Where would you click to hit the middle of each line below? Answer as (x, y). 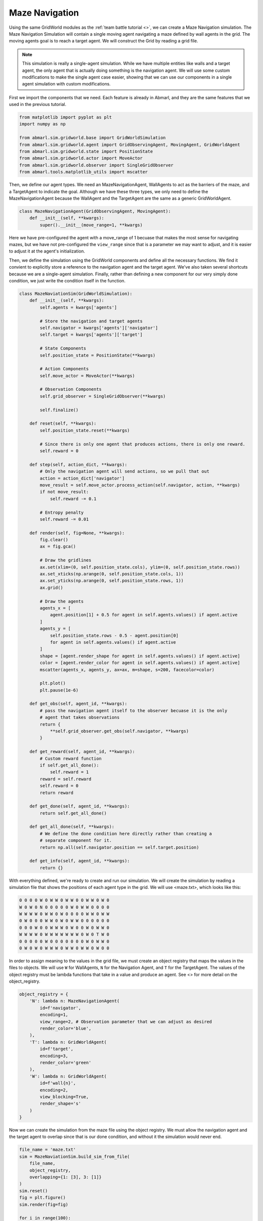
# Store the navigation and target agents (91, 321)
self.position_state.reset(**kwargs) (85, 430)
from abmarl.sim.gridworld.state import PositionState (86, 151)
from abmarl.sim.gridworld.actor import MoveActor (81, 158)
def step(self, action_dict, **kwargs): (78, 464)
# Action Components (64, 369)
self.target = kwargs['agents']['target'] (91, 335)
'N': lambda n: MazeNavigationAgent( (75, 1001)
